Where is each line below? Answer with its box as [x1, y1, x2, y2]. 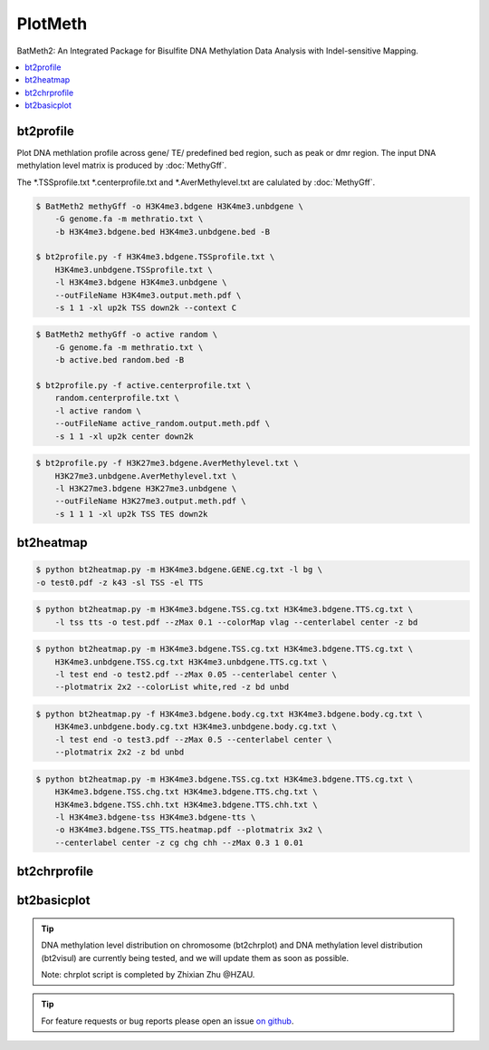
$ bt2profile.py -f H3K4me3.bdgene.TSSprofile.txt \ [35, 252, 275, 262]
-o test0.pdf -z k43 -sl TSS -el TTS [35, 577, 204, 588]
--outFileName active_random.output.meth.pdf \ [54, 418, 271, 429]
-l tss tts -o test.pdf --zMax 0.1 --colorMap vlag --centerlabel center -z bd [54, 617, 418, 627]
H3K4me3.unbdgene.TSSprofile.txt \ [54, 264, 213, 275]
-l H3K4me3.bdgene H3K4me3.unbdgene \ [54, 277, 227, 287]
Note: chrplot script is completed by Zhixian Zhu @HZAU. [41, 968, 255, 979]
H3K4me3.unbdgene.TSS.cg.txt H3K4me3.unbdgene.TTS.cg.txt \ [54, 656, 328, 666]
